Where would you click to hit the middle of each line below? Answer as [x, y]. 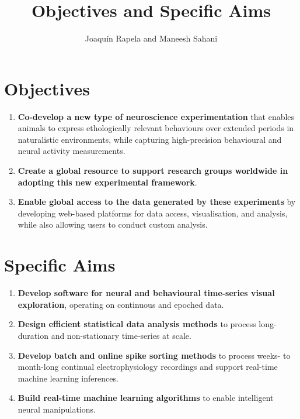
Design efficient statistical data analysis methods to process [137, 324]
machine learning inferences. [68, 378]
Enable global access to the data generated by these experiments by [157, 202]
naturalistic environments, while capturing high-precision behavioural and [150, 139]
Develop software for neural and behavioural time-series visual [146, 293]
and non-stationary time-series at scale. [121, 335]
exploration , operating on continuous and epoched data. [121, 304]
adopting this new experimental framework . [107, 182]
